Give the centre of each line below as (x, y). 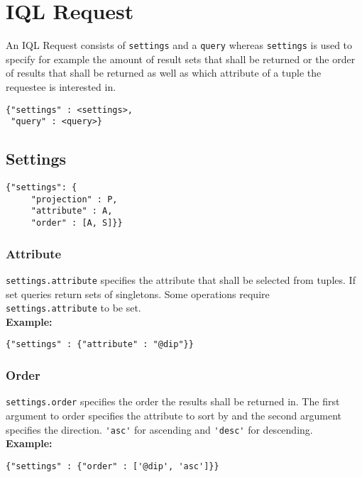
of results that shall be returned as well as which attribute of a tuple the (164, 73)
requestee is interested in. (61, 86)
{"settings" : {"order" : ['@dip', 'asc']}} (113, 466)
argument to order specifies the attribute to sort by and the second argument (174, 415)
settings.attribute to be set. (73, 308)
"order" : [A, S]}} (77, 223)
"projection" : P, (74, 199)
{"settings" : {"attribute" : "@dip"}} (100, 345)
